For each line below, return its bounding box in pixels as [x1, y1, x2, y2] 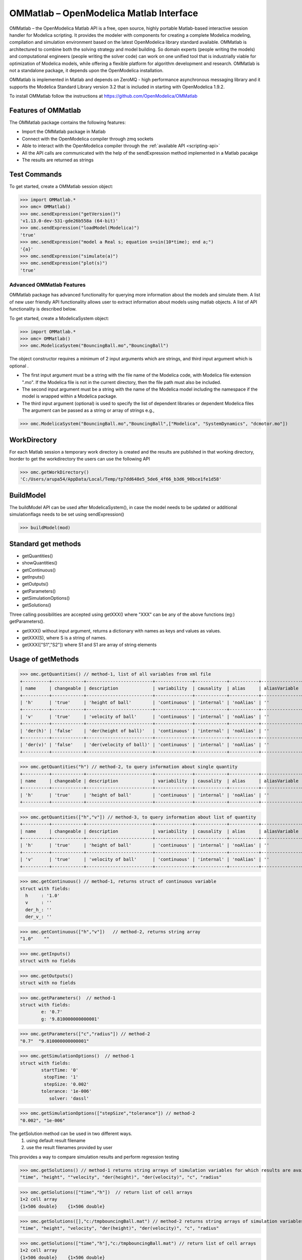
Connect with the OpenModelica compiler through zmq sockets [22, 136, 154, 142]
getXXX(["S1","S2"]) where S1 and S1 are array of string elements [22, 642, 157, 648]
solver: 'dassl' [49, 1095, 89, 1101]
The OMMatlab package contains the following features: [9, 119, 126, 125]
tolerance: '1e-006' [41, 1089, 92, 1094]
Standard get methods [9, 539, 82, 548]
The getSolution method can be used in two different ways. [9, 1130, 132, 1137]
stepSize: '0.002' [43, 1081, 89, 1087]
